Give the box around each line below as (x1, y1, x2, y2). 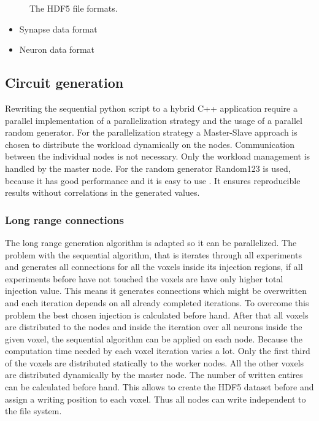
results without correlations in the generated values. (5, 186, 200, 199)
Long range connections (5, 212, 124, 227)
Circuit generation (5, 73, 124, 92)
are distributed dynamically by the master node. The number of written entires (5, 368, 303, 381)
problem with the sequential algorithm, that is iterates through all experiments (5, 248, 302, 261)
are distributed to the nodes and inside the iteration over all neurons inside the (5, 320, 302, 333)
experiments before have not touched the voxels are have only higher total (5, 272, 283, 285)
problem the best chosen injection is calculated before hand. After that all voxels (5, 308, 309, 321)
